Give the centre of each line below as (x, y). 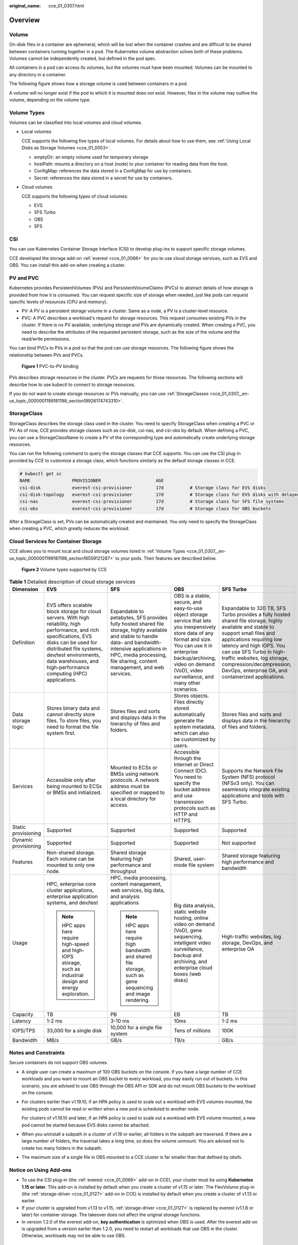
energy (70, 988)
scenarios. (186, 689)
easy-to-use (188, 608)
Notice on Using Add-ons (40, 1170)
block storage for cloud (74, 611)
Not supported (239, 843)
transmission (189, 802)
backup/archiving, (195, 658)
